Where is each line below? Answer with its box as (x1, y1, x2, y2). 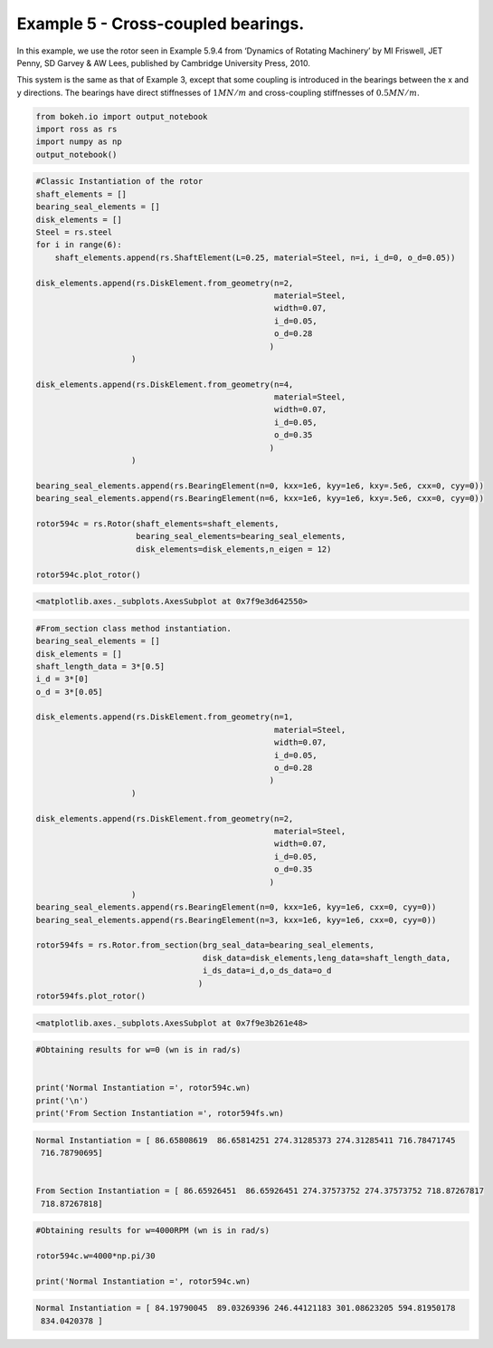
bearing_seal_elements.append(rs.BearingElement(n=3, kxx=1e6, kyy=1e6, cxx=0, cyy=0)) (35, 915, 437, 925)
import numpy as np (35, 137, 122, 147)
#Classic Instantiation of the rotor (35, 177, 204, 187)
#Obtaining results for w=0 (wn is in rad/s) (35, 1045, 242, 1055)
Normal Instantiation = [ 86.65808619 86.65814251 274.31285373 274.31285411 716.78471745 (35, 1135, 456, 1145)
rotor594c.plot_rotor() (35, 569, 142, 580)
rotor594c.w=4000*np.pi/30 (35, 1251, 156, 1261)
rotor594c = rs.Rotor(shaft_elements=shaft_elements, (35, 519, 280, 529)
